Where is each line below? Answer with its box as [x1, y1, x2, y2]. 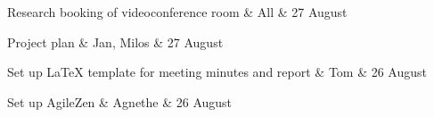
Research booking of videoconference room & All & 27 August [7, 3, 348, 21]
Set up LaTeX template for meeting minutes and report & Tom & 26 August [7, 63, 428, 81]
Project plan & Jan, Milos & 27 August [7, 32, 224, 51]
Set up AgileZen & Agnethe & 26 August [7, 92, 233, 111]
